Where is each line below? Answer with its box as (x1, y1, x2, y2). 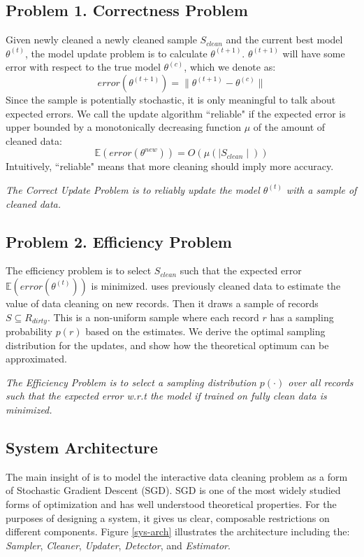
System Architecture (6, 436, 158, 458)
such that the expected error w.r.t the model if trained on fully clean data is (6, 388, 327, 403)
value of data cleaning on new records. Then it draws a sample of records (6, 295, 319, 310)
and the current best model (226, 32, 343, 47)
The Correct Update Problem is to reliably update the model (6, 182, 260, 197)
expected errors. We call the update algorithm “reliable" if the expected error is (6, 106, 346, 120)
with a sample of (286, 182, 357, 197)
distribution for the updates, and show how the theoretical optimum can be (6, 337, 329, 352)
